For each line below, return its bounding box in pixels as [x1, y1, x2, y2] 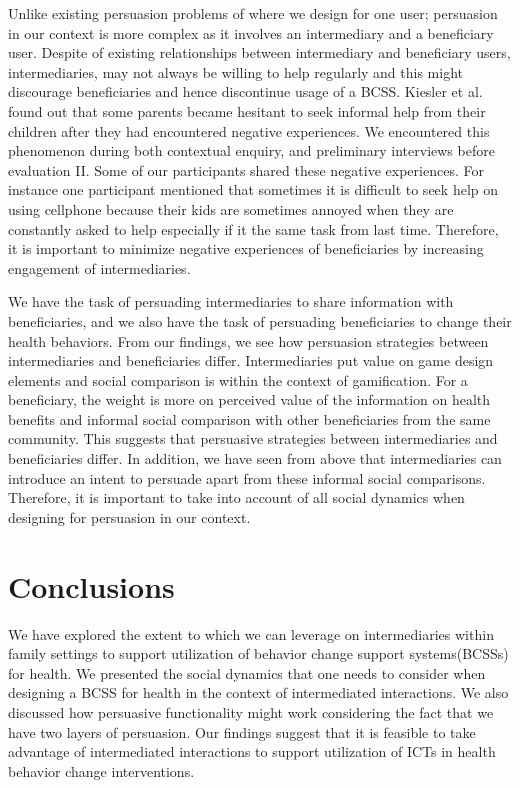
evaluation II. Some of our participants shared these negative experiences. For [8, 159, 484, 180]
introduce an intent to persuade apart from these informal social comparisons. [8, 467, 486, 488]
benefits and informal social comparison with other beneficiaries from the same [8, 408, 491, 429]
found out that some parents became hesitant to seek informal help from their [8, 100, 486, 121]
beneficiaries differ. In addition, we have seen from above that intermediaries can [8, 448, 502, 469]
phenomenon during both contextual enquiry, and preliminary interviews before [8, 140, 495, 161]
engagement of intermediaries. [8, 257, 191, 278]
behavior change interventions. [8, 760, 195, 781]
